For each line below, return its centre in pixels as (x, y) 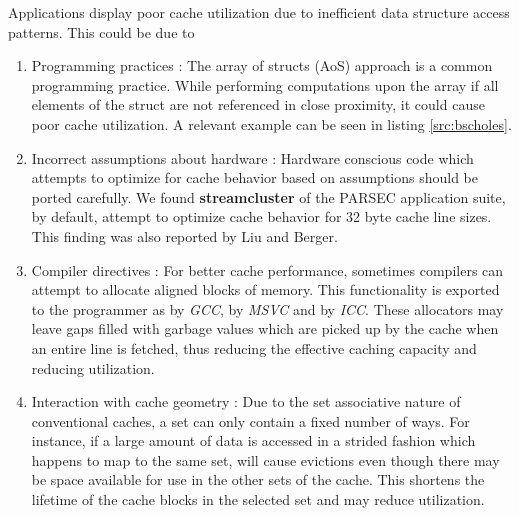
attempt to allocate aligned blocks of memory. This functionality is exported (265, 289)
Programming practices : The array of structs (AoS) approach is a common (262, 65)
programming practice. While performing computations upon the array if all (265, 84)
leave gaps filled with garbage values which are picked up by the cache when (265, 328)
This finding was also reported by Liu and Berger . (184, 235)
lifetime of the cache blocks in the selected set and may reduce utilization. (258, 499)
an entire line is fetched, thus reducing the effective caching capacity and (254, 347)
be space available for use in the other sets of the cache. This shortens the (258, 479)
